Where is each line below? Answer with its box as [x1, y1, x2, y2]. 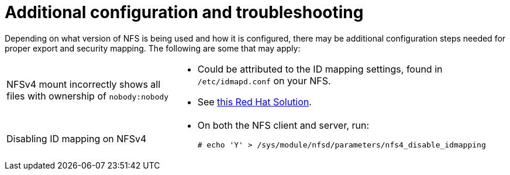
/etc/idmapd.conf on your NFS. [197, 74, 331, 87]
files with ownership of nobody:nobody [6, 90, 169, 102]
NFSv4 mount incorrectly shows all [6, 78, 161, 90]
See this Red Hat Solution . [197, 95, 312, 108]
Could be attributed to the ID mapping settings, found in [197, 63, 443, 75]
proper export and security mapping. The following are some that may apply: [5, 43, 301, 53]
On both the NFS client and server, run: [197, 119, 370, 131]
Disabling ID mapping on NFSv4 [6, 133, 147, 145]
